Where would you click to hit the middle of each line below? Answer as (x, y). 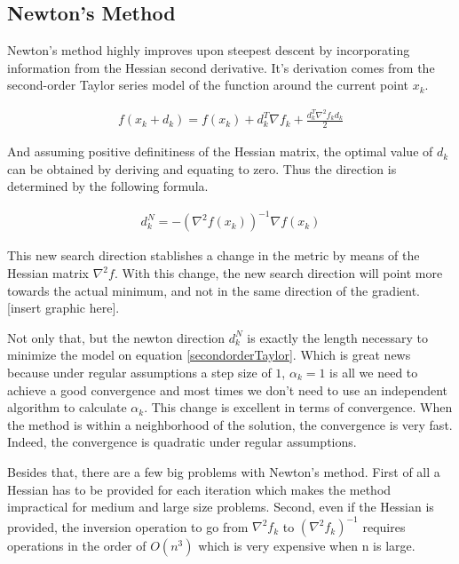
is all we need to (374, 372)
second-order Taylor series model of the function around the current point (208, 85)
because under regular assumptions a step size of (139, 372)
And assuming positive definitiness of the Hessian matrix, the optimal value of (220, 151)
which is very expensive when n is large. (307, 546)
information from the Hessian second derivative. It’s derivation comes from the (221, 67)
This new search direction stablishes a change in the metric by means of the (214, 255)
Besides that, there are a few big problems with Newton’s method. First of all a (224, 471)
